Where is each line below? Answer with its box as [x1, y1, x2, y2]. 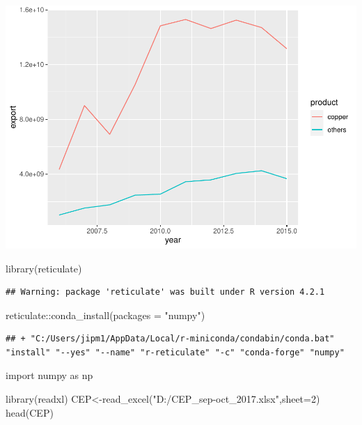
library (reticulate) [6, 261, 82, 275]
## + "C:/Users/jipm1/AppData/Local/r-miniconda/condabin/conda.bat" [6, 334, 335, 344]
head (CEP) [6, 405, 54, 419]
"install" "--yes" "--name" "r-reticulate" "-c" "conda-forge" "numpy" [6, 347, 345, 357]
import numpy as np [6, 368, 93, 382]
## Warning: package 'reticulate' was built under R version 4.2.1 [6, 287, 325, 297]
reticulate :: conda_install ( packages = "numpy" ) [6, 307, 205, 322]
